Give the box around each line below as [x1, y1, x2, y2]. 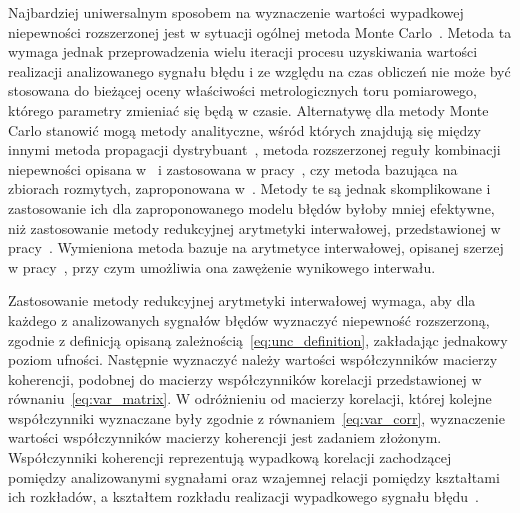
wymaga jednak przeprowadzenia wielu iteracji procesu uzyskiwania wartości [8, 41, 478, 62]
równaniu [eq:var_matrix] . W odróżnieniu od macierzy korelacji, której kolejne [8, 388, 492, 409]
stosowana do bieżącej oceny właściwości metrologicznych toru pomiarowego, [8, 80, 477, 101]
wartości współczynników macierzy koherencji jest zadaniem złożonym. [8, 427, 442, 448]
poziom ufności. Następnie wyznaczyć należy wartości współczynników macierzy [8, 349, 498, 370]
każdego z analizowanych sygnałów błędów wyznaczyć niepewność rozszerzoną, [8, 309, 490, 330]
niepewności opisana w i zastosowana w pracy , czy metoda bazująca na [8, 158, 458, 179]
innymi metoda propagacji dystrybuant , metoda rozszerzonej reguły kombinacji [8, 139, 501, 160]
